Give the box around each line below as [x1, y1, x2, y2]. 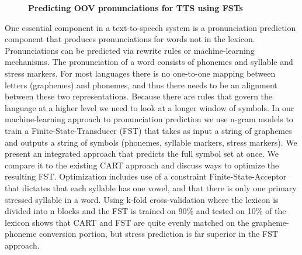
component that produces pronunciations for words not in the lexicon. [5, 33, 255, 45]
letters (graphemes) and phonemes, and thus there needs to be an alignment [5, 78, 277, 91]
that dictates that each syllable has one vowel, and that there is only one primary [5, 181, 297, 194]
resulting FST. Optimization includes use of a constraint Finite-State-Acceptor [5, 170, 287, 182]
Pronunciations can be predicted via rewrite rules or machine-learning [5, 44, 255, 56]
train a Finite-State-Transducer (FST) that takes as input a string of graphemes [5, 124, 292, 136]
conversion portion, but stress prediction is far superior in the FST [39, 228, 279, 240]
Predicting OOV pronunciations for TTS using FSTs [28, 2, 243, 13]
